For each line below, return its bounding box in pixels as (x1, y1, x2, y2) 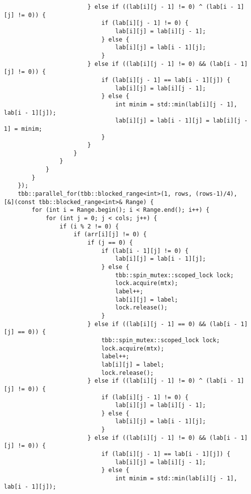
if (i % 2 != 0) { (59, 223, 119, 230)
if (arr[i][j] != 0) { (73, 231, 147, 238)
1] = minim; (4, 125, 42, 132)
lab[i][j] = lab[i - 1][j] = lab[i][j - (115, 117, 248, 124)
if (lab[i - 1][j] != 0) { (101, 247, 189, 254)
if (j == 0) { (87, 239, 133, 247)
